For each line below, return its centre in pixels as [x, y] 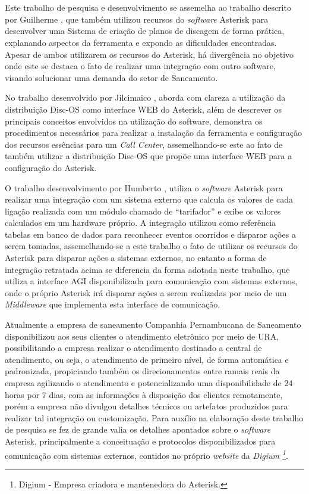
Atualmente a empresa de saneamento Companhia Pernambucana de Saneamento [153, 324]
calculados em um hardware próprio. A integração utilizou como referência [141, 223]
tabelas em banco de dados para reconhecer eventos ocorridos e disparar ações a [150, 234]
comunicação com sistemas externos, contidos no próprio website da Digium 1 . [146, 454]
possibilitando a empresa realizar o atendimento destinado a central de [133, 348]
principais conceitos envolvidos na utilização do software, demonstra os [134, 121]
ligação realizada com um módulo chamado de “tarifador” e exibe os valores [143, 211]
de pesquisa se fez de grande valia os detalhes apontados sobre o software [138, 429]
